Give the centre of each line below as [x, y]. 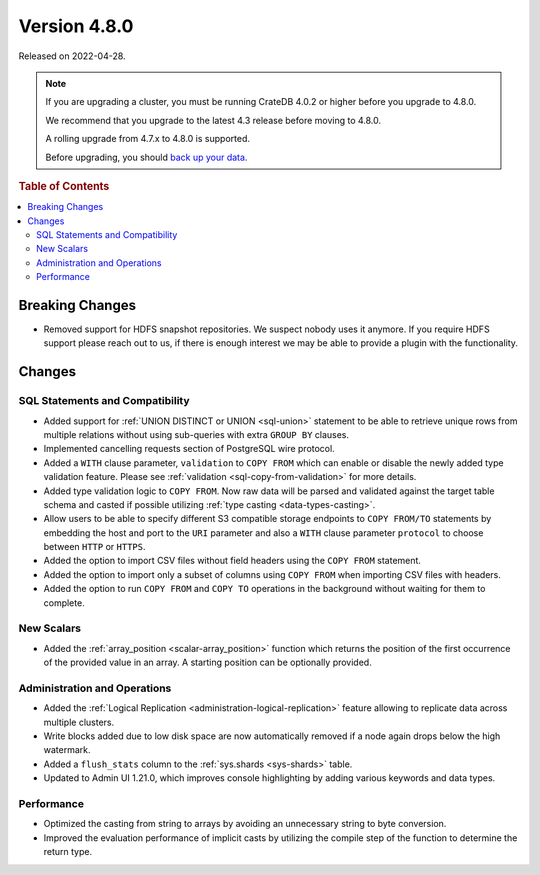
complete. [64, 602]
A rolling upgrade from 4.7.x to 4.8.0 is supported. [147, 139]
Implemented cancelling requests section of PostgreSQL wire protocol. [189, 449]
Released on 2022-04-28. [72, 56]
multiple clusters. [79, 722]
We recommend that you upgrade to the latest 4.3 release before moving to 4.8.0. [213, 120]
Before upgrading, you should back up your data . [146, 157]
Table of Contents [64, 186]
